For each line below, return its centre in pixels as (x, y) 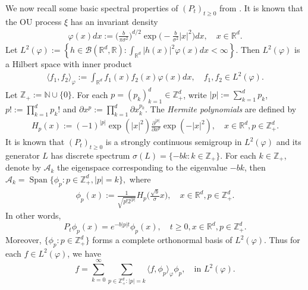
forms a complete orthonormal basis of (162, 240)
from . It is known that (261, 8)
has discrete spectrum (90, 155)
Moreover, (23, 240)
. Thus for (282, 240)
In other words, (33, 215)
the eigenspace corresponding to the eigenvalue (142, 167)
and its (289, 142)
